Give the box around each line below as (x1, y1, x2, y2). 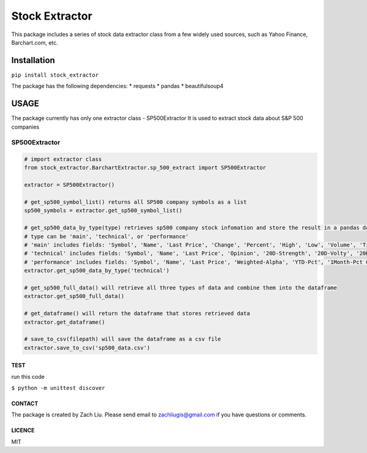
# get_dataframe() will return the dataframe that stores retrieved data (24, 310, 250, 317)
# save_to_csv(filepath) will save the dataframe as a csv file (24, 335, 221, 343)
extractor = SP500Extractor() (24, 181, 115, 189)
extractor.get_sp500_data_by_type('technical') (24, 267, 169, 274)
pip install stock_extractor (11, 71, 99, 78)
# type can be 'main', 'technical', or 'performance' (24, 233, 189, 240)
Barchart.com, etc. (11, 39, 58, 46)
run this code (11, 373, 45, 380)
